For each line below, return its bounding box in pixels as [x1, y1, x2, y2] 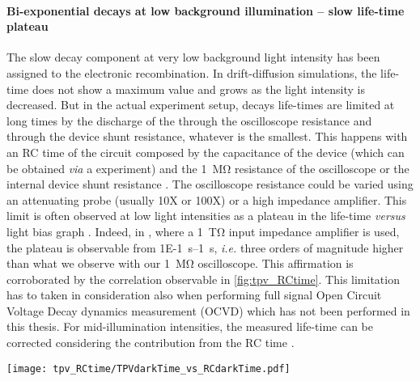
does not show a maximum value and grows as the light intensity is [32, 80, 366, 97]
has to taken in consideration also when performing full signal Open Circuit [6, 286, 382, 303]
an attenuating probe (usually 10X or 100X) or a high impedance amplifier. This [6, 191, 407, 208]
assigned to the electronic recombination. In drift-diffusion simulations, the [6, 64, 377, 81]
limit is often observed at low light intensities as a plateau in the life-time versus [6, 207, 405, 224]
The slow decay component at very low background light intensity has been [6, 49, 380, 66]
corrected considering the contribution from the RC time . [6, 334, 295, 351]
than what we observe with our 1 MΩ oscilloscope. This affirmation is [6, 255, 354, 272]
